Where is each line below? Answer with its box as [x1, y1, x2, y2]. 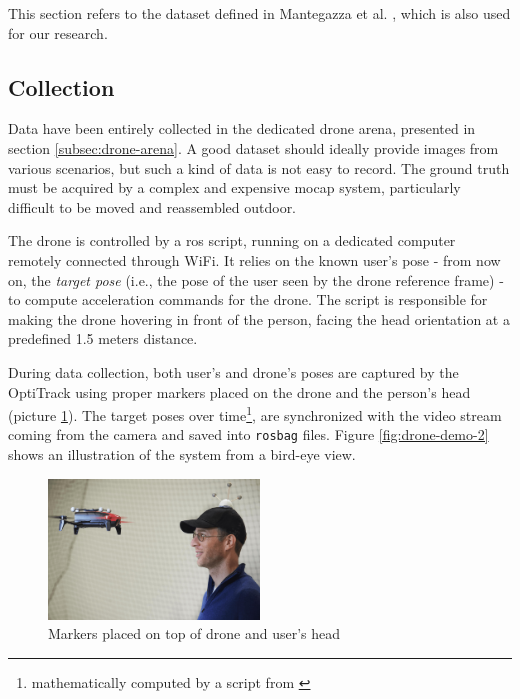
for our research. [8, 22, 108, 43]
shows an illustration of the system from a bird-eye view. [8, 444, 356, 465]
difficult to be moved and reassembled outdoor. [8, 196, 297, 217]
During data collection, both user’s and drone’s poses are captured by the [8, 361, 459, 382]
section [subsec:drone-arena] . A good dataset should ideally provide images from [8, 137, 499, 158]
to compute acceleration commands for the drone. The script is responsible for [8, 289, 488, 310]
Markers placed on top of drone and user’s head [48, 623, 341, 644]
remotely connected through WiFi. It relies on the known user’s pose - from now [8, 249, 501, 270]
